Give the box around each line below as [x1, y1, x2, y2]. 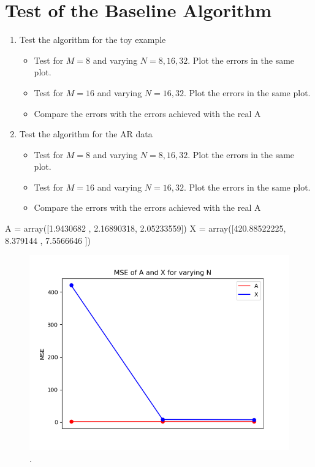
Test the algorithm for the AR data [19, 127, 153, 140]
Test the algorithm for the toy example [19, 33, 166, 46]
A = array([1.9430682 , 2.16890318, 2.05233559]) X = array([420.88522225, [5, 222, 286, 235]
